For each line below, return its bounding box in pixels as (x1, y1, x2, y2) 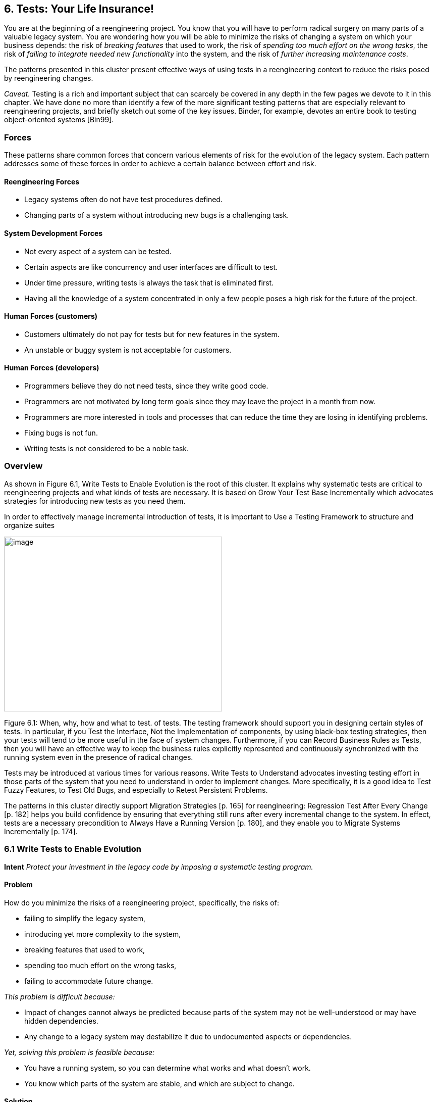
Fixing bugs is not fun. (24, 428, 98, 438)
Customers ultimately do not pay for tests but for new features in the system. (24, 329, 280, 339)
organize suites (4, 520, 55, 530)
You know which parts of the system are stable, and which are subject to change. (24, 1079, 295, 1088)
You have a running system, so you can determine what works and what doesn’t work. (24, 1063, 311, 1072)
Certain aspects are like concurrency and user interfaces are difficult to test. (24, 262, 278, 271)
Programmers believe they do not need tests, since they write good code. (24, 381, 268, 391)
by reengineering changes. (4, 74, 93, 83)
